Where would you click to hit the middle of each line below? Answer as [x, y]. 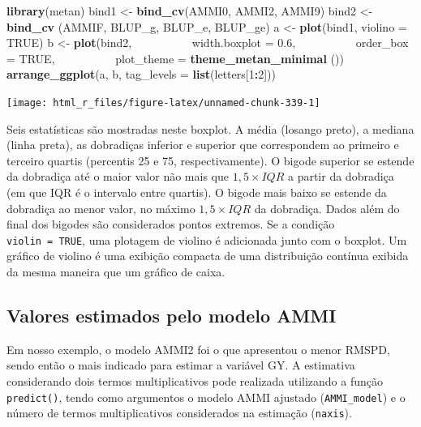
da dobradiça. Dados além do [327, 208]
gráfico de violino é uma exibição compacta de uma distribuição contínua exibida [208, 256]
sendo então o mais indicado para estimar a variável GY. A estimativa [181, 365]
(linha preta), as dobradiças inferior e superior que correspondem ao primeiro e [203, 145]
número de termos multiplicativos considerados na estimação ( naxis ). [179, 413]
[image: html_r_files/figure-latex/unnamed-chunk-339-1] [163, 102]
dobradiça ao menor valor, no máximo [101, 208]
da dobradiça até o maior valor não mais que [118, 176]
